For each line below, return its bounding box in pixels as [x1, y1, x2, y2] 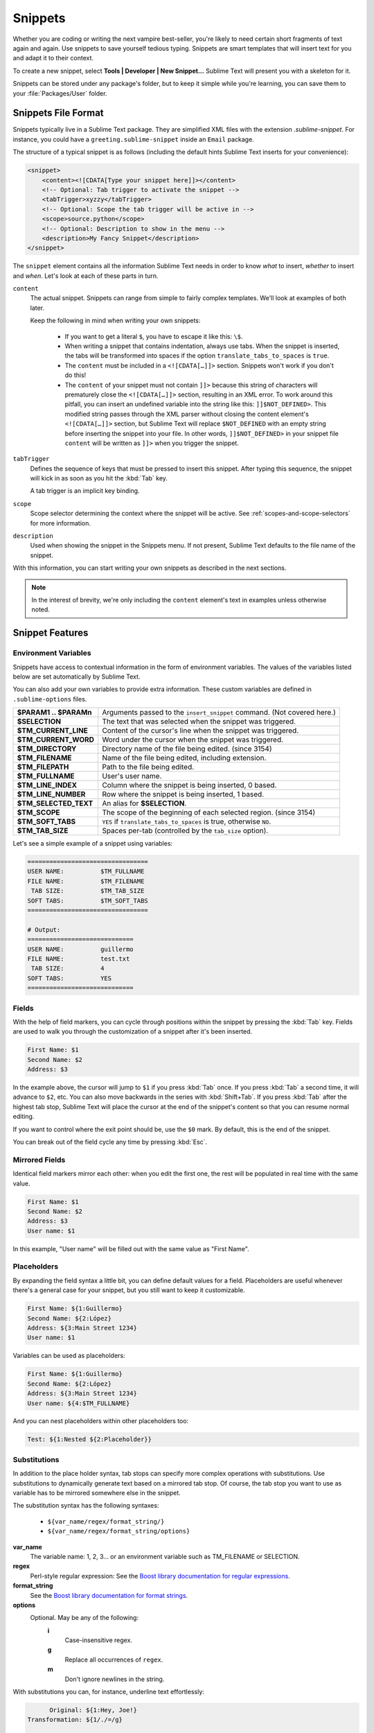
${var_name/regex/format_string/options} [47, 1527, 190, 1535]
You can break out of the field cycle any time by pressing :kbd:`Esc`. [12, 1138, 208, 1146]
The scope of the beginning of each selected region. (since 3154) [101, 808, 316, 817]
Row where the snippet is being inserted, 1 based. [101, 790, 265, 799]
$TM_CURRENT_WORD [17, 735, 95, 744]
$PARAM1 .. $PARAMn [17, 708, 93, 717]
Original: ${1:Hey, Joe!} [49, 1706, 138, 1714]
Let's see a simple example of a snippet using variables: [12, 839, 173, 848]
